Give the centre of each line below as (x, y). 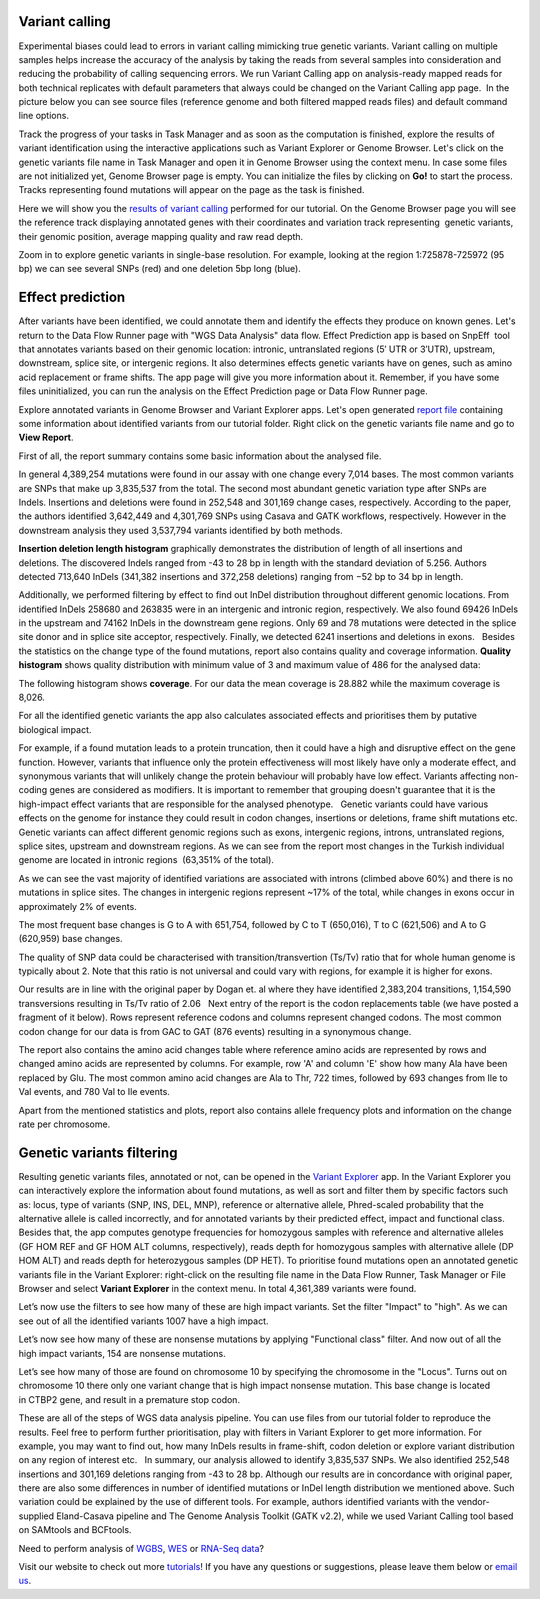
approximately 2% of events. (77, 906)
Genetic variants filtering (98, 1152)
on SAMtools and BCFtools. (75, 1530)
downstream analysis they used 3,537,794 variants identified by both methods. (181, 530)
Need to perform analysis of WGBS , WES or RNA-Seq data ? (141, 1548)
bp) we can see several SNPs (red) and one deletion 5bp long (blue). (160, 269)
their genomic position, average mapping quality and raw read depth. (161, 236)
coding (33, 790)
